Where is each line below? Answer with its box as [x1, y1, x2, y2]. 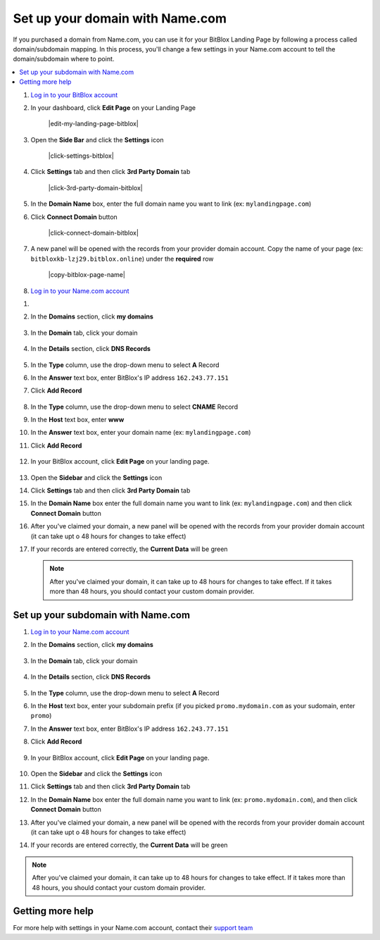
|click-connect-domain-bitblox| [48, 229, 139, 237]
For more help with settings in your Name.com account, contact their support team [13, 924, 253, 932]
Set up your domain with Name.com [13, 11, 227, 26]
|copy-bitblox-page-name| [48, 271, 126, 279]
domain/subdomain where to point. [13, 55, 115, 63]
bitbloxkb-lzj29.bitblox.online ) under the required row [30, 254, 214, 263]
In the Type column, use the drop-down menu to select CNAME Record [30, 402, 239, 411]
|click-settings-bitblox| [48, 151, 114, 160]
